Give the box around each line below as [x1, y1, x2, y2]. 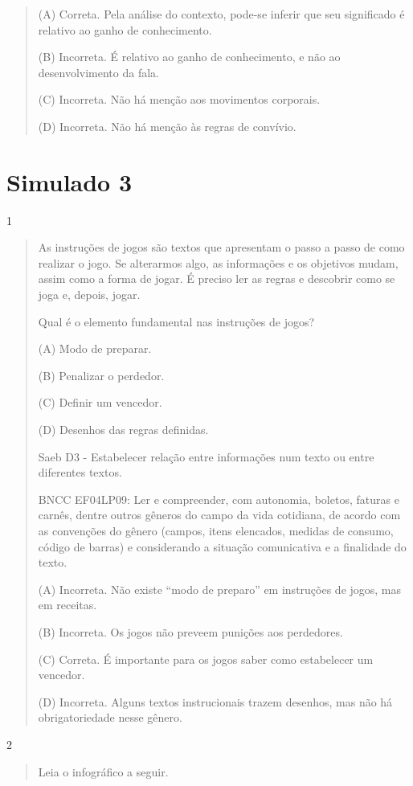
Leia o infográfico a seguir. [38, 763, 169, 780]
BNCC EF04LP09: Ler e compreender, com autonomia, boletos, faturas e [38, 490, 399, 507]
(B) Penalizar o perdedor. [38, 366, 165, 383]
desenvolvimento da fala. [38, 63, 159, 80]
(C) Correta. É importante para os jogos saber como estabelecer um [38, 650, 374, 667]
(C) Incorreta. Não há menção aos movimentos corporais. [38, 91, 321, 108]
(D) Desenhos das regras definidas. [38, 421, 209, 438]
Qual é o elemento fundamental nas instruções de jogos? [38, 313, 315, 330]
